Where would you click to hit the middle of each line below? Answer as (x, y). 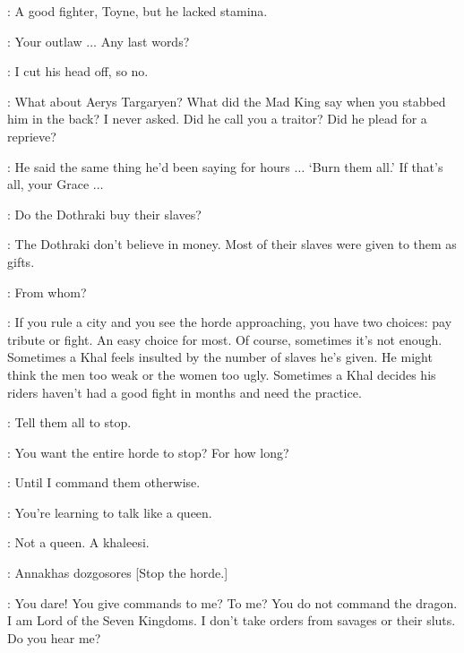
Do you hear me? (54, 637)
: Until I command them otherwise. (104, 482)
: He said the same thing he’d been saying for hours (149, 166)
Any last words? (145, 41)
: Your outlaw (45, 41)
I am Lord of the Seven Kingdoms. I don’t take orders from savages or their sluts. (232, 620)
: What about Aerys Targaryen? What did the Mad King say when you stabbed (227, 101)
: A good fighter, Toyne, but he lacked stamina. (137, 11)
